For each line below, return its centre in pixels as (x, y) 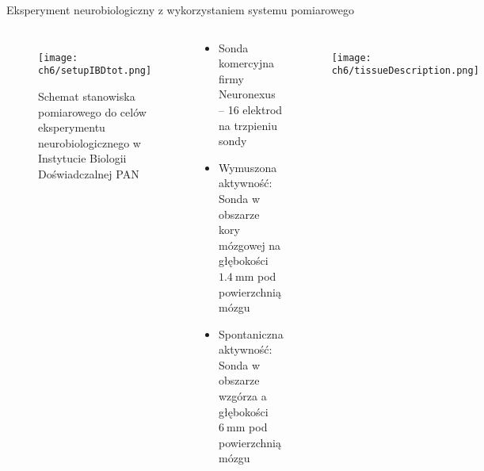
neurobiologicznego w (90, 142)
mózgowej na (250, 245)
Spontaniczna (251, 333)
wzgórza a (242, 396)
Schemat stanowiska (87, 96)
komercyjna (246, 63)
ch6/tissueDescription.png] (405, 71)
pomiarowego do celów (92, 111)
